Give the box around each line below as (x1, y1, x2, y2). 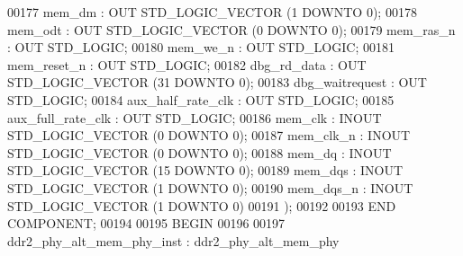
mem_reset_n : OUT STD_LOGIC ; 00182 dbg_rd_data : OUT (7, 55, 367, 74)
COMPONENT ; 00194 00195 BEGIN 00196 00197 (7, 214, 286, 233)
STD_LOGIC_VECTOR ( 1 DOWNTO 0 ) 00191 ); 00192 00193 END (7, 196, 396, 215)
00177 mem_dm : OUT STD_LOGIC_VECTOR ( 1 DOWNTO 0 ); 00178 (7, 3, 417, 21)
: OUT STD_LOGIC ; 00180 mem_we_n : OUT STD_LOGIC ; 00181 (7, 38, 395, 57)
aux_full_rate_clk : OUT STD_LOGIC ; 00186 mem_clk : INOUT (7, 108, 382, 127)
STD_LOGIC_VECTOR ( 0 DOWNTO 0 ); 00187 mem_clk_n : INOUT (7, 126, 411, 145)
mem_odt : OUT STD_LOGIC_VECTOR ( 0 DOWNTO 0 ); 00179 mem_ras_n (7, 20, 456, 39)
